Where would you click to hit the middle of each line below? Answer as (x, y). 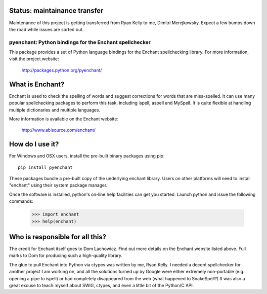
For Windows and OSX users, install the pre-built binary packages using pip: (87, 156)
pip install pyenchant (45, 167)
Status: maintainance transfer (56, 11)
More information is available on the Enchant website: (64, 119)
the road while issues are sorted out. (46, 29)
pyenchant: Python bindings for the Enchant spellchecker (80, 42)
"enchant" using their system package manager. (58, 185)
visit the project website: (34, 59)
